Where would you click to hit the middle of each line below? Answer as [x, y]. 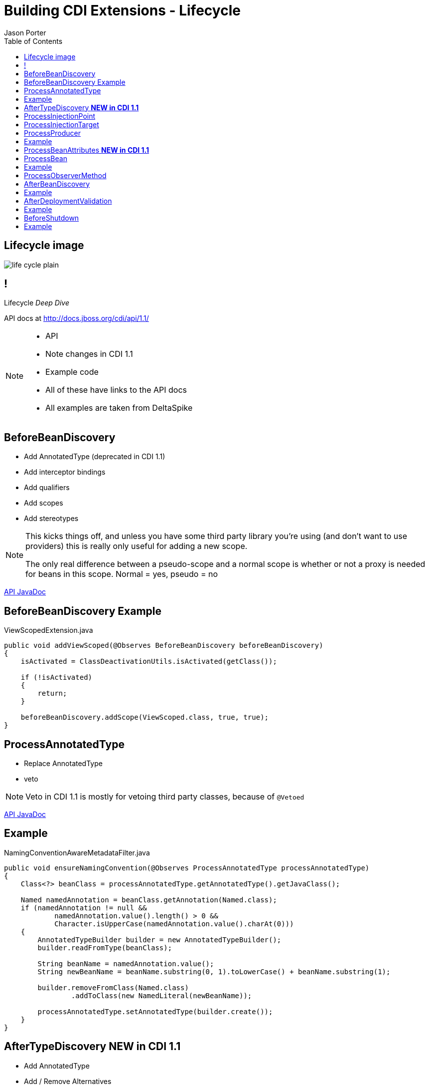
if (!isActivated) [57, 678]
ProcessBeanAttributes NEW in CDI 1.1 [87, 150]
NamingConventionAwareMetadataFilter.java [77, 852]
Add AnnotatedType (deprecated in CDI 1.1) [95, 457]
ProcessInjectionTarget [62, 124]
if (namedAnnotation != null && [84, 908]
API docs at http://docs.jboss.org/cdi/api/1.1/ [76, 318]
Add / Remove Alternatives [68, 1081]
